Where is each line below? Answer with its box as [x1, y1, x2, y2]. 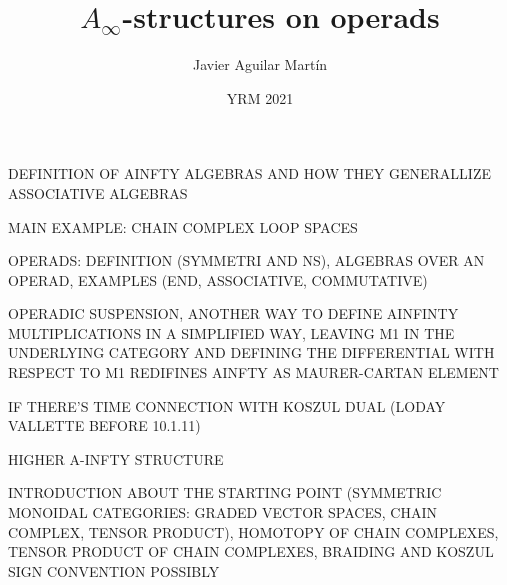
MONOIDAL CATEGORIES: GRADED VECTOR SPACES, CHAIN [8, 502, 437, 523]
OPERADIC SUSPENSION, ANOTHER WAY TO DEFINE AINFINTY [8, 303, 459, 324]
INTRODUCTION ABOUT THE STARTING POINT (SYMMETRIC [8, 482, 442, 503]
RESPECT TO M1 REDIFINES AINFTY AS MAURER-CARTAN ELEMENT [8, 362, 499, 383]
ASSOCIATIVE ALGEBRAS [8, 182, 188, 203]
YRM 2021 [226, 87, 294, 108]
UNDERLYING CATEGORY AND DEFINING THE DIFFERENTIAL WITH [8, 342, 495, 363]
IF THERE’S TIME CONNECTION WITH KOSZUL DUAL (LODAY [8, 395, 446, 416]
